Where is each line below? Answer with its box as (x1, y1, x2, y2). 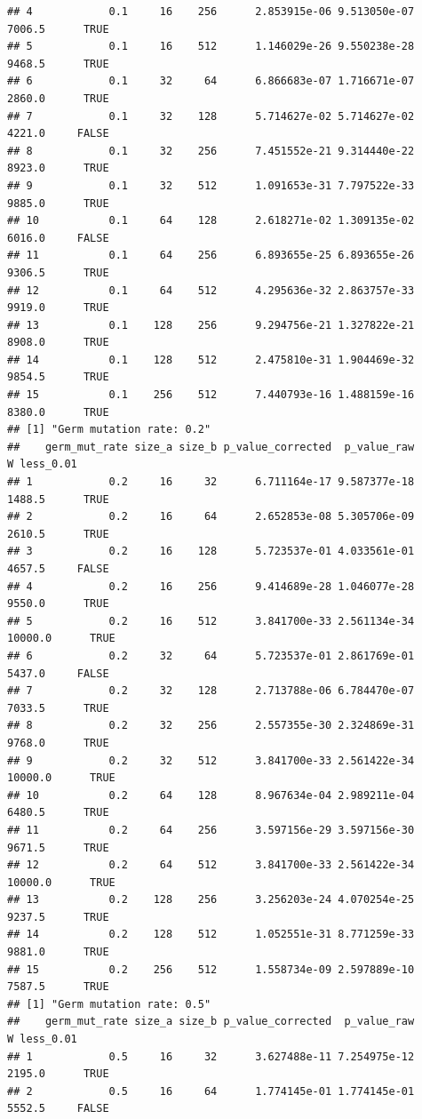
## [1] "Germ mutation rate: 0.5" (7, 997, 211, 1011)
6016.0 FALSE (7, 231, 109, 244)
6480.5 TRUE (7, 806, 109, 819)
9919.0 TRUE (7, 301, 109, 315)
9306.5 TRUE (7, 266, 109, 279)
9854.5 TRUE (7, 371, 109, 384)
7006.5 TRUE (7, 22, 109, 36)
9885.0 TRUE (7, 196, 109, 210)
